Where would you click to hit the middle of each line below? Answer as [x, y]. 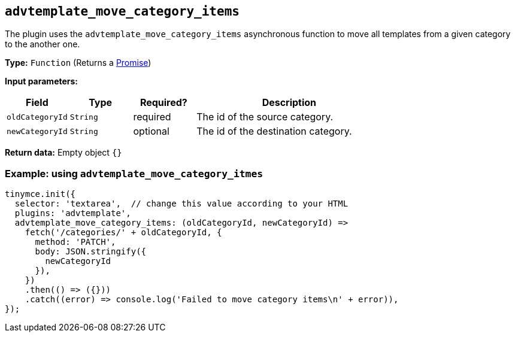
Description [289, 103]
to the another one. [43, 44]
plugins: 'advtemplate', [73, 213]
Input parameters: [42, 81]
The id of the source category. [265, 117]
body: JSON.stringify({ [91, 252]
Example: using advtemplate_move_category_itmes [134, 173]
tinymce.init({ [40, 194]
